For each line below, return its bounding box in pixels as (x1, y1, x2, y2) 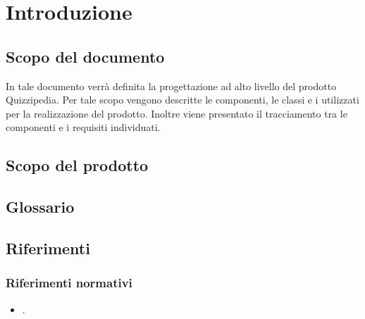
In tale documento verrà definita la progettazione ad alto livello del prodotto (6, 78, 337, 93)
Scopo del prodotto (6, 154, 149, 176)
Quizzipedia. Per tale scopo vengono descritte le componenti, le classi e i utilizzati (6, 92, 359, 107)
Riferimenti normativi (6, 274, 132, 292)
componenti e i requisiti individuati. (6, 120, 161, 135)
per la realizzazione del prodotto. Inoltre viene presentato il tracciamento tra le (6, 106, 347, 120)
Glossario (6, 196, 75, 218)
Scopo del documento (6, 45, 165, 67)
